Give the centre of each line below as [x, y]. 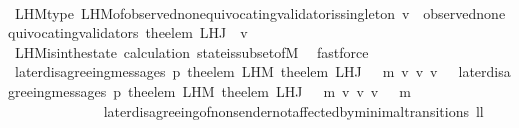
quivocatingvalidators [73, 32]
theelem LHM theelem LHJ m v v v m [269, 90]
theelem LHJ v [196, 32]
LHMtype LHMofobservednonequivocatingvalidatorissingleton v [212, 12]
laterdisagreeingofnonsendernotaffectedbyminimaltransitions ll [293, 110]
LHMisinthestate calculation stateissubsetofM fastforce [191, 51]
